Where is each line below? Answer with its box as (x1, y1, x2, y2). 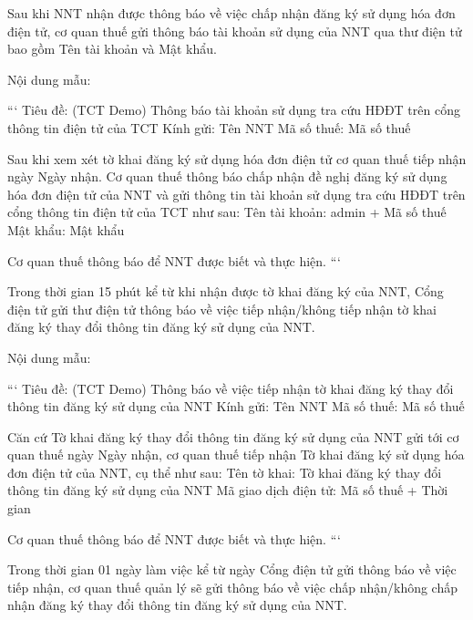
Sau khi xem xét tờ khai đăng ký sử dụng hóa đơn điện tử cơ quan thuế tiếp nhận (7, 149, 467, 168)
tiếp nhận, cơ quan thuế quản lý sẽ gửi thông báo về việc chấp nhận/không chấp (7, 577, 458, 596)
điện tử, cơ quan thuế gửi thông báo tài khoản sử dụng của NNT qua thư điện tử (7, 21, 462, 40)
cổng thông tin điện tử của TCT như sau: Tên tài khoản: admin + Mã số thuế (7, 202, 447, 222)
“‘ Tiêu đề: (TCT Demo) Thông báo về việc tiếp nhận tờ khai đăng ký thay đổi (7, 378, 454, 398)
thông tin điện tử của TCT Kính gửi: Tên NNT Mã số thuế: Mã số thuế (7, 118, 411, 137)
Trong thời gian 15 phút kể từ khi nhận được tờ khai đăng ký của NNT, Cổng (7, 282, 444, 301)
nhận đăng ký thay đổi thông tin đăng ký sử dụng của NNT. (7, 595, 347, 615)
